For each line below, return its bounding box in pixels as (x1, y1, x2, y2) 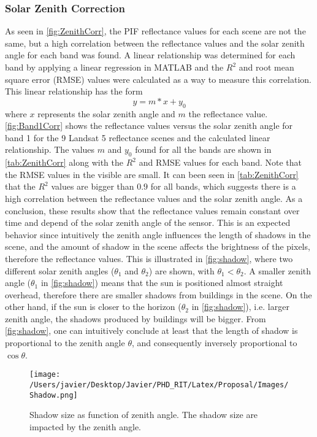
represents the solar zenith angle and (37, 107, 175, 120)
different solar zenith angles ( (5, 264, 115, 277)
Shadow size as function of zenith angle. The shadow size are (29, 408, 258, 421)
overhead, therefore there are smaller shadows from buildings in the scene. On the (5, 288, 312, 301)
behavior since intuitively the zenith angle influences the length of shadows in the (5, 228, 311, 241)
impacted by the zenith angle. (29, 420, 141, 433)
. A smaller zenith (243, 264, 311, 277)
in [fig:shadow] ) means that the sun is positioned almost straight (40, 276, 283, 289)
